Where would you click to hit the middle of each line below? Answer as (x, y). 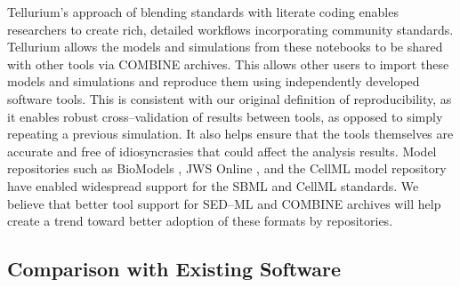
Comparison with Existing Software (174, 269)
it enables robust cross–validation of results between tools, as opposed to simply (225, 116)
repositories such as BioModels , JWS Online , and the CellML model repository (227, 168)
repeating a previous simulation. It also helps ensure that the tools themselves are (230, 134)
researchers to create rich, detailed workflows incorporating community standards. (230, 29)
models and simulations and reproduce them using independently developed (214, 81)
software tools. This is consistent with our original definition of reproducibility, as (230, 98)
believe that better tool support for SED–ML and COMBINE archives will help (224, 203)
